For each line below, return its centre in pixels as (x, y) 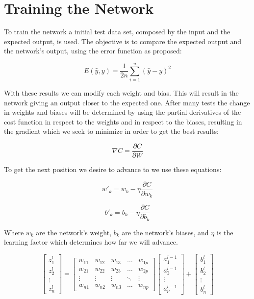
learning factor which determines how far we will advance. (91, 242)
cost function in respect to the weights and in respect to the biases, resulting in (123, 121)
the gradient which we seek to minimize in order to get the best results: (111, 131)
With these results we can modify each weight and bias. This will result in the (121, 93)
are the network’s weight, (74, 232)
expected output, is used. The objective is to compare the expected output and (123, 41)
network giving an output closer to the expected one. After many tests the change (127, 102)
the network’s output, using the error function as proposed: (93, 51)
